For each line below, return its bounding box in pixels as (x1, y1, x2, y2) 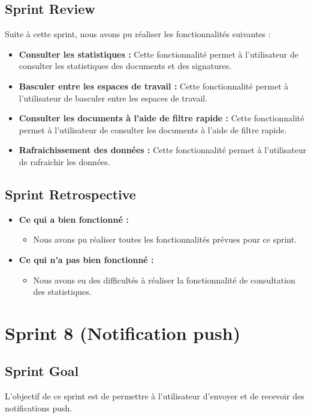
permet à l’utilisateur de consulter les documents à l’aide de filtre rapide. (19, 123, 287, 136)
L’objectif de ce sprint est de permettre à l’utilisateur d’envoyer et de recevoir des (5, 390, 304, 402)
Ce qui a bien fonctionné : (19, 213, 129, 225)
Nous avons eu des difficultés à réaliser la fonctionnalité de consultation (33, 273, 295, 286)
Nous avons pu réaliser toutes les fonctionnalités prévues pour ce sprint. (33, 233, 297, 246)
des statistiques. (33, 285, 92, 298)
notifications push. (5, 401, 73, 414)
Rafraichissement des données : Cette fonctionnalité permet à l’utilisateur (19, 144, 307, 156)
